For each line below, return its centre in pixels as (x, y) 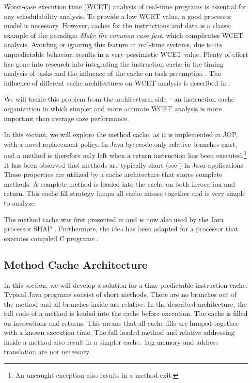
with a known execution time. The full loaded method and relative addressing (119, 332)
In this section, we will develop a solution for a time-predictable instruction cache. (126, 285)
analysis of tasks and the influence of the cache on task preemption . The (112, 73)
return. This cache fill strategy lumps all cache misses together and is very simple (125, 193)
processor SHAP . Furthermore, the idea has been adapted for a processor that (121, 229)
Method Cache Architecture (76, 264)
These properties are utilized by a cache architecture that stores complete (113, 174)
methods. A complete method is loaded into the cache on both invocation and (119, 183)
